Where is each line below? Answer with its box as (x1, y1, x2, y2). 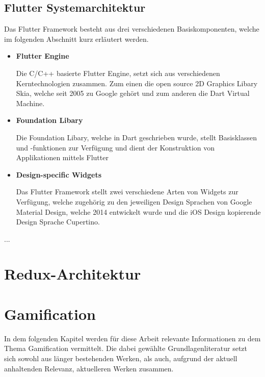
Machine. (16, 97, 45, 108)
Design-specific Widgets (16, 169, 102, 180)
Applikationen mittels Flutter (16, 152, 109, 163)
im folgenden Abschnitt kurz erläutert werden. (4, 33, 149, 44)
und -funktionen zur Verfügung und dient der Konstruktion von (16, 142, 215, 153)
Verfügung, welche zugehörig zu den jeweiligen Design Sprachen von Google (16, 196, 252, 207)
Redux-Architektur (4, 263, 141, 284)
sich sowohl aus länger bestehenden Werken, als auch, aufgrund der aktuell (4, 353, 237, 363)
